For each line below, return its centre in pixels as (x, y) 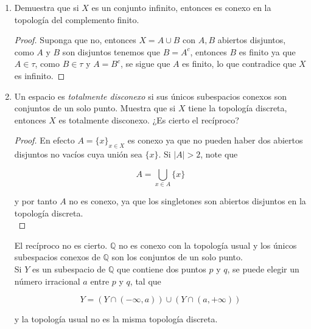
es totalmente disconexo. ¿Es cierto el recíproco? (149, 119)
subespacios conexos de (57, 257)
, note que (219, 154)
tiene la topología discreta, (238, 108)
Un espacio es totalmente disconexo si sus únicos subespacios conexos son (150, 96)
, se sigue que (145, 64)
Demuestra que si (47, 7)
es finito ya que (267, 51)
